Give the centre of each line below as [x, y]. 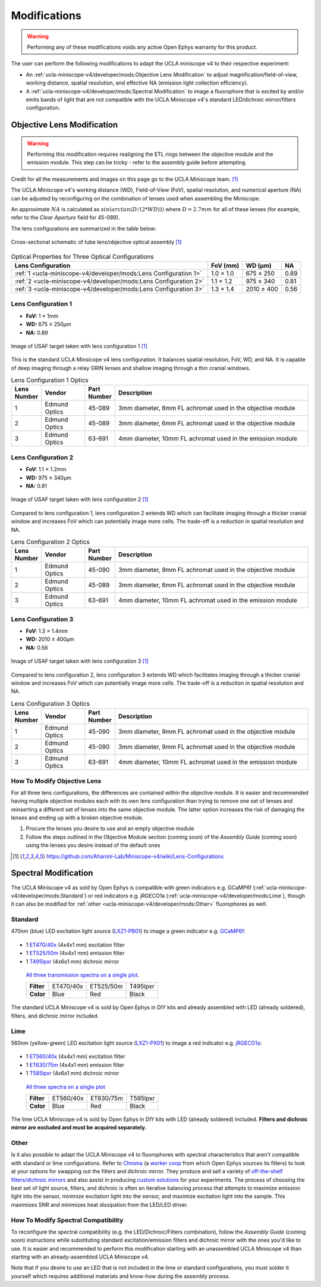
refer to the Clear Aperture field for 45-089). [65, 218]
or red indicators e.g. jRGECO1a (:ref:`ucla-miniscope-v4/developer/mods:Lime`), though [196, 895]
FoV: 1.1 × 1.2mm [46, 469]
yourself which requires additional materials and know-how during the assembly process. [120, 1276]
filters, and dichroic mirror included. [55, 1016]
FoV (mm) [225, 265]
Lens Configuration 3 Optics [51, 703]
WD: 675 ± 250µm [48, 324]
